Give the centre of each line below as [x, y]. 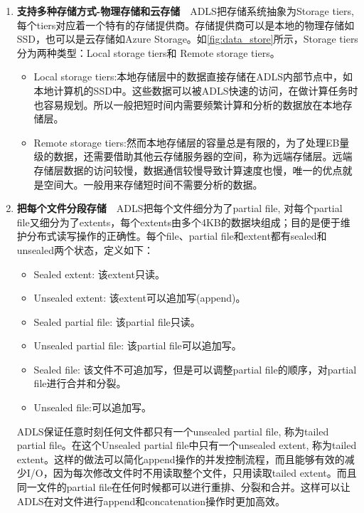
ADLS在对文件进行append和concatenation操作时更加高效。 [151, 501]
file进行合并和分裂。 [80, 383]
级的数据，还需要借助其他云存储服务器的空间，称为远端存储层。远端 [193, 156]
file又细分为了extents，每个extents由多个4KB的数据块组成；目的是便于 [178, 222]
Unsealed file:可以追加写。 [92, 407]
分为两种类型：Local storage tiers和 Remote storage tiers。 [148, 52]
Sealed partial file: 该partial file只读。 [117, 321]
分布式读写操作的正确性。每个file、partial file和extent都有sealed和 [177, 236]
